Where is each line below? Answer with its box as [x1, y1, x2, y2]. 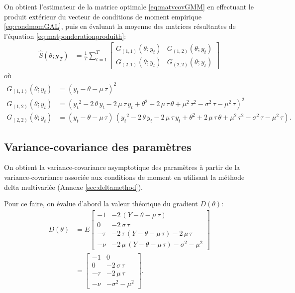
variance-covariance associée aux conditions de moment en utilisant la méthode [4, 171, 245, 182]
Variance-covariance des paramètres [4, 139, 192, 154]
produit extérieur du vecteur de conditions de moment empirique [4, 11, 201, 21]
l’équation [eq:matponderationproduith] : [4, 30, 126, 41]
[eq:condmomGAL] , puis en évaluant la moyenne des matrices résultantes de [4, 21, 236, 31]
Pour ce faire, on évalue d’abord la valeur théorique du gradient [4, 198, 198, 209]
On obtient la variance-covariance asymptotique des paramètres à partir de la [4, 162, 240, 172]
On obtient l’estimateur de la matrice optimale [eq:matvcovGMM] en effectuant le [4, 1, 254, 11]
